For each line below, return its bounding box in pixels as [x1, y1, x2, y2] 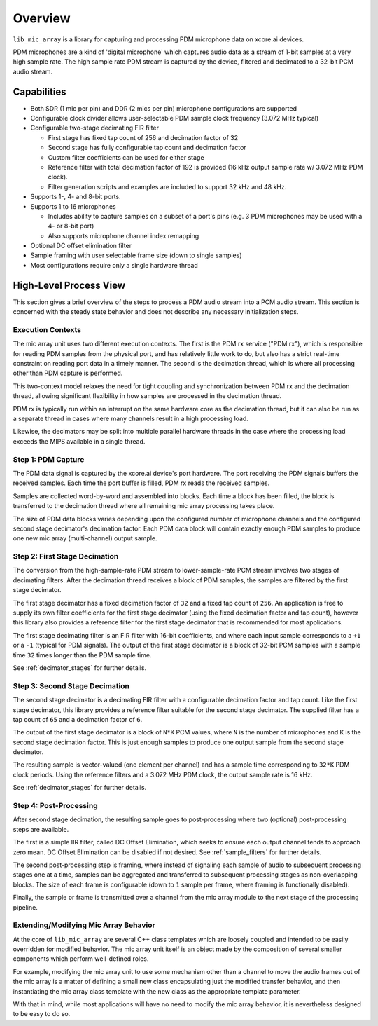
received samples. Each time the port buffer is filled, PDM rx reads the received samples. [13, 479, 270, 487]
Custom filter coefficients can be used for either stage [48, 153, 204, 161]
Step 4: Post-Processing [13, 801, 98, 810]
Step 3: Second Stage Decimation [13, 680, 129, 690]
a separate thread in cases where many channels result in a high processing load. [13, 414, 248, 423]
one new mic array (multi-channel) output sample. [13, 534, 157, 542]
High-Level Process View [13, 279, 126, 291]
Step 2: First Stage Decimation [13, 552, 119, 561]
